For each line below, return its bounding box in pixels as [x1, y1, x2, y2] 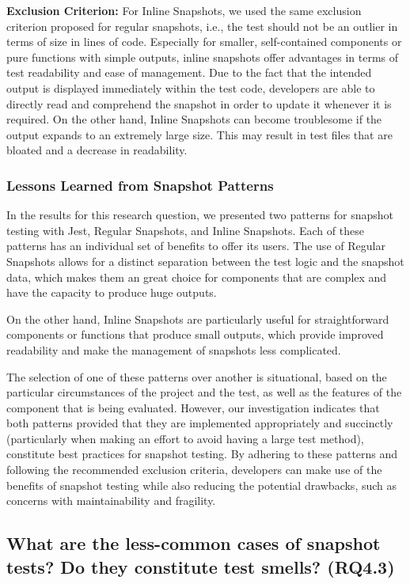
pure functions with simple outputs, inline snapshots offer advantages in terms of [6, 48, 399, 65]
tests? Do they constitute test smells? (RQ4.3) [6, 554, 395, 578]
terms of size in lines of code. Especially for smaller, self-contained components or [6, 33, 402, 50]
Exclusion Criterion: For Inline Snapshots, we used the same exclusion [6, 2, 362, 18]
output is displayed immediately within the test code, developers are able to [6, 79, 375, 96]
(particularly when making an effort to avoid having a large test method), [6, 430, 364, 446]
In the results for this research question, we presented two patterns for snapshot [6, 207, 393, 223]
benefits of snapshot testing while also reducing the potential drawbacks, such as [6, 476, 397, 493]
